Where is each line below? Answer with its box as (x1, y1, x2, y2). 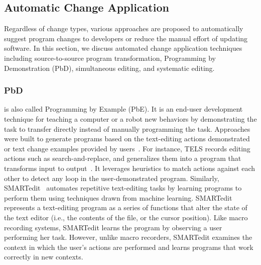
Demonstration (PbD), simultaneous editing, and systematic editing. (4, 62, 215, 73)
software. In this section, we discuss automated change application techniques (4, 43, 242, 53)
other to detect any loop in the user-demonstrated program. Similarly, (4, 172, 219, 183)
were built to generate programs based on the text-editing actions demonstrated (4, 133, 250, 144)
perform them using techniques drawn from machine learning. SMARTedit (4, 192, 232, 203)
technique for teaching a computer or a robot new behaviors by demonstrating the (4, 113, 257, 124)
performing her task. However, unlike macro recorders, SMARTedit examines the (4, 232, 252, 242)
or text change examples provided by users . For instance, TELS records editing (4, 143, 250, 153)
